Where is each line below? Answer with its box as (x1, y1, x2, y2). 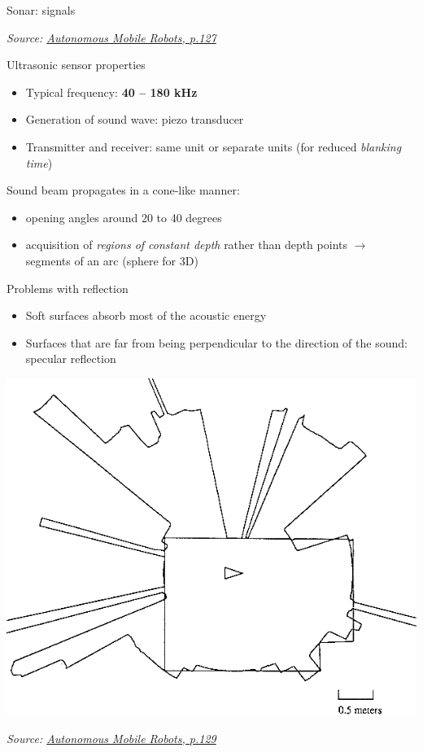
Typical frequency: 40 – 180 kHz (25, 83, 198, 100)
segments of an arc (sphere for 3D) (25, 251, 198, 269)
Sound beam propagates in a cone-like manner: (7, 181, 240, 199)
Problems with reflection (7, 279, 129, 296)
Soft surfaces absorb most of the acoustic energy (25, 307, 267, 324)
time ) (25, 154, 53, 171)
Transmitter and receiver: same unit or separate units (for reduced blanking (25, 138, 402, 155)
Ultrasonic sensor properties (7, 56, 146, 73)
